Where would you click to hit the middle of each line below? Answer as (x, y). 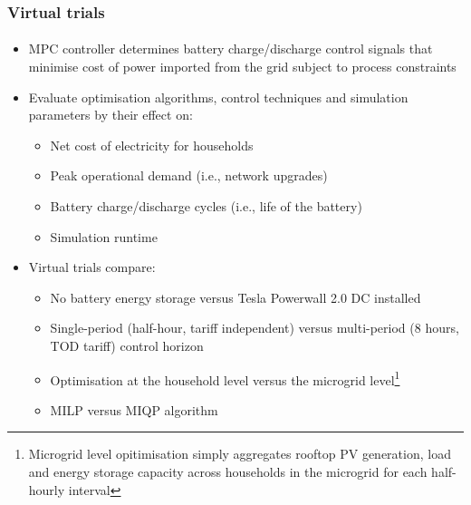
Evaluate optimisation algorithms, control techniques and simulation (218, 97)
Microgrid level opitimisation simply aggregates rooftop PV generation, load (240, 454)
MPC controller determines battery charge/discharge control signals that (231, 49)
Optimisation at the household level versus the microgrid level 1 (225, 378)
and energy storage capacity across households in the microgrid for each (228, 471)
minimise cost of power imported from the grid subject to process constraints (242, 67)
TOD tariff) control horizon (127, 345)
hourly (47, 489)
